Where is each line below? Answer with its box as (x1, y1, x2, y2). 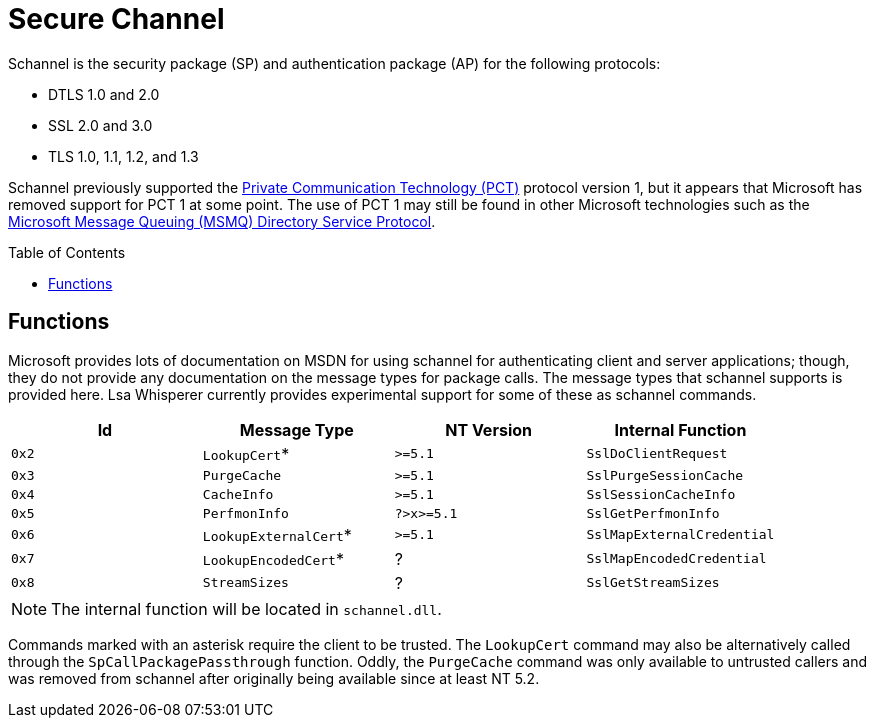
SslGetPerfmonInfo (586, 505, 720, 521)
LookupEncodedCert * (202, 548, 344, 569)
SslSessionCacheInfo (586, 486, 736, 502)
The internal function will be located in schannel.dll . (51, 598, 442, 619)
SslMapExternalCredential (586, 527, 775, 543)
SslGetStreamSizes (586, 575, 720, 591)
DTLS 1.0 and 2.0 (48, 85, 160, 103)
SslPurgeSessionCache (586, 467, 744, 483)
